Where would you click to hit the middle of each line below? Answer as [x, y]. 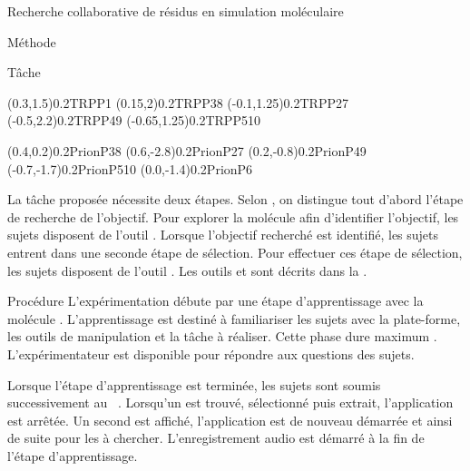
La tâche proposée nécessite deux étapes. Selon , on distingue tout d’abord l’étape [235, 199]
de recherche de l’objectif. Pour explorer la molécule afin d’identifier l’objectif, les [233, 216]
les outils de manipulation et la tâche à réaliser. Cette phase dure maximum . [222, 336]
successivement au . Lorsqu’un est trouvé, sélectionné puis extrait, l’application [230, 402]
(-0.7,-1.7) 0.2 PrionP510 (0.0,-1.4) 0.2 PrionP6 [130, 168]
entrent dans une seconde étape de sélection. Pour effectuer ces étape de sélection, [235, 252]
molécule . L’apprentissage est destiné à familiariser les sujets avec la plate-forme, [234, 318]
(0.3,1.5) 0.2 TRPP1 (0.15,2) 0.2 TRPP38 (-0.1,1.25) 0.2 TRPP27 [178, 102]
